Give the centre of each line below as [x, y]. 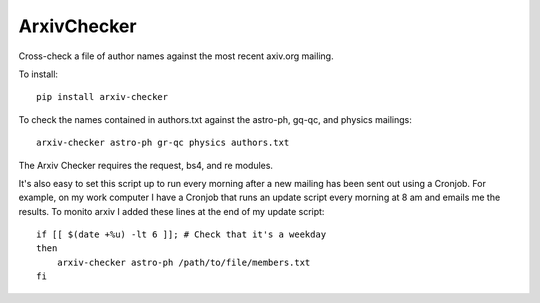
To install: [38, 74]
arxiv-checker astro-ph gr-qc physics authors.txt [163, 143]
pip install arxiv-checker [102, 97]
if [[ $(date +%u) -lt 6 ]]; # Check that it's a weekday [181, 234]
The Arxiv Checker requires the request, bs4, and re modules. [146, 165]
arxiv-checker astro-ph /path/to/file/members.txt [183, 262]
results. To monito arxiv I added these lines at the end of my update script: [171, 211]
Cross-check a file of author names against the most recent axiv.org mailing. [176, 56]
